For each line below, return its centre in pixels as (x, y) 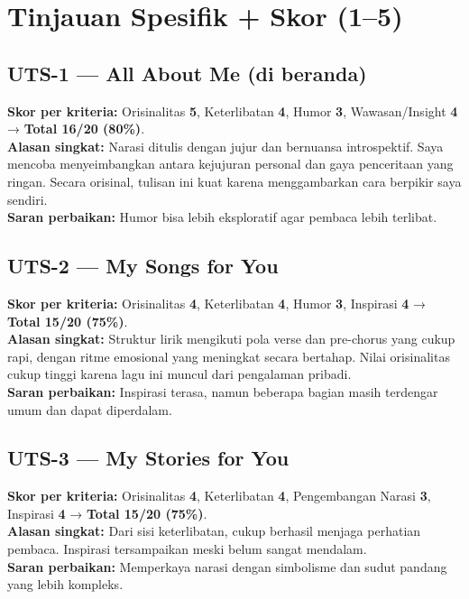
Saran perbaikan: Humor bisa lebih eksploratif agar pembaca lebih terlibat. (222, 217)
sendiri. (28, 199)
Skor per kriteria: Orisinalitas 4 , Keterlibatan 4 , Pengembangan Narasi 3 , (219, 496)
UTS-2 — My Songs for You (143, 266)
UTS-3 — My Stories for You (148, 458)
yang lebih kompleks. (65, 584)
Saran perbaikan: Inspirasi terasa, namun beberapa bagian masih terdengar (223, 391)
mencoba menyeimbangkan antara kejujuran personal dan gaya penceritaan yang (230, 164)
